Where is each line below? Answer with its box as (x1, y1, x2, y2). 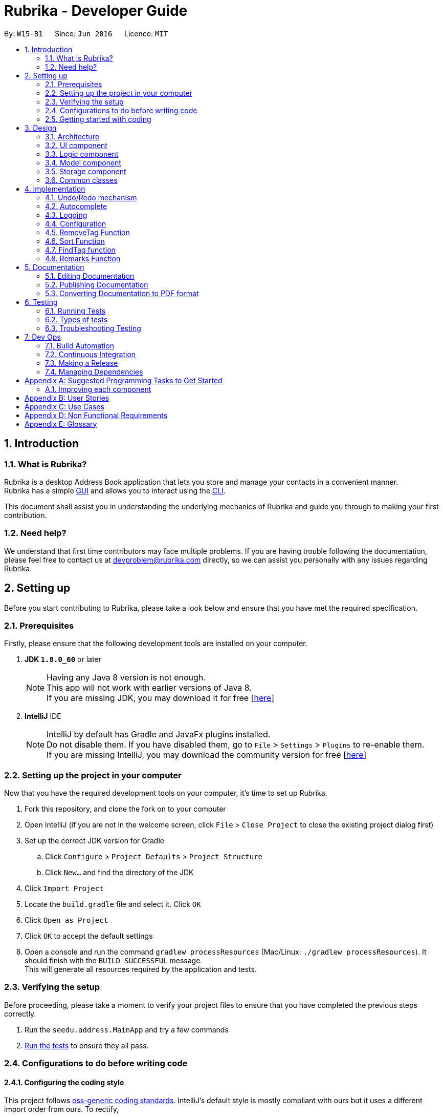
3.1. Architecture (45, 132, 99, 141)
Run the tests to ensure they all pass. (25, 1041, 149, 1050)
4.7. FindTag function (45, 245, 116, 254)
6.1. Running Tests (45, 306, 106, 315)
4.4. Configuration (45, 219, 106, 228)
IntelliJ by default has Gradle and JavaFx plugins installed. (47, 729, 271, 740)
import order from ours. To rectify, (4, 1105, 119, 1114)
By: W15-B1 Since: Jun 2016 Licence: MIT (4, 29, 168, 38)
